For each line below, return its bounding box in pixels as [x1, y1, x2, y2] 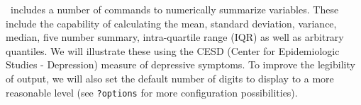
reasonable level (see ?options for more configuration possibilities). [6, 85, 298, 99]
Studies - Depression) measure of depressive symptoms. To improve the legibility [6, 57, 355, 72]
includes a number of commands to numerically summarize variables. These [10, 2, 339, 16]
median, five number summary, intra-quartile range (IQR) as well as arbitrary [6, 30, 344, 44]
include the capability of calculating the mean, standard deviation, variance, [6, 16, 337, 30]
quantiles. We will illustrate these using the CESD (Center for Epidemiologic [6, 43, 340, 58]
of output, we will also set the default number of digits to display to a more [6, 70, 334, 85]
